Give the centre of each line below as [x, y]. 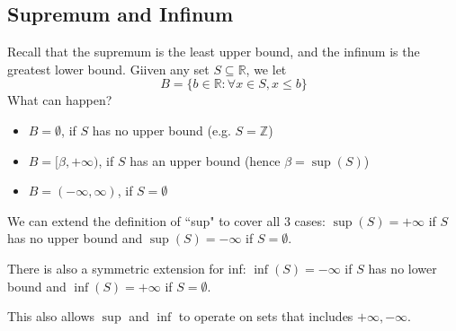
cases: [310, 220]
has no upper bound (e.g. [161, 130]
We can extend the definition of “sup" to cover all [144, 220]
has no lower [402, 268]
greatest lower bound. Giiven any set [108, 69]
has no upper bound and [75, 238]
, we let [266, 69]
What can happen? [60, 100]
